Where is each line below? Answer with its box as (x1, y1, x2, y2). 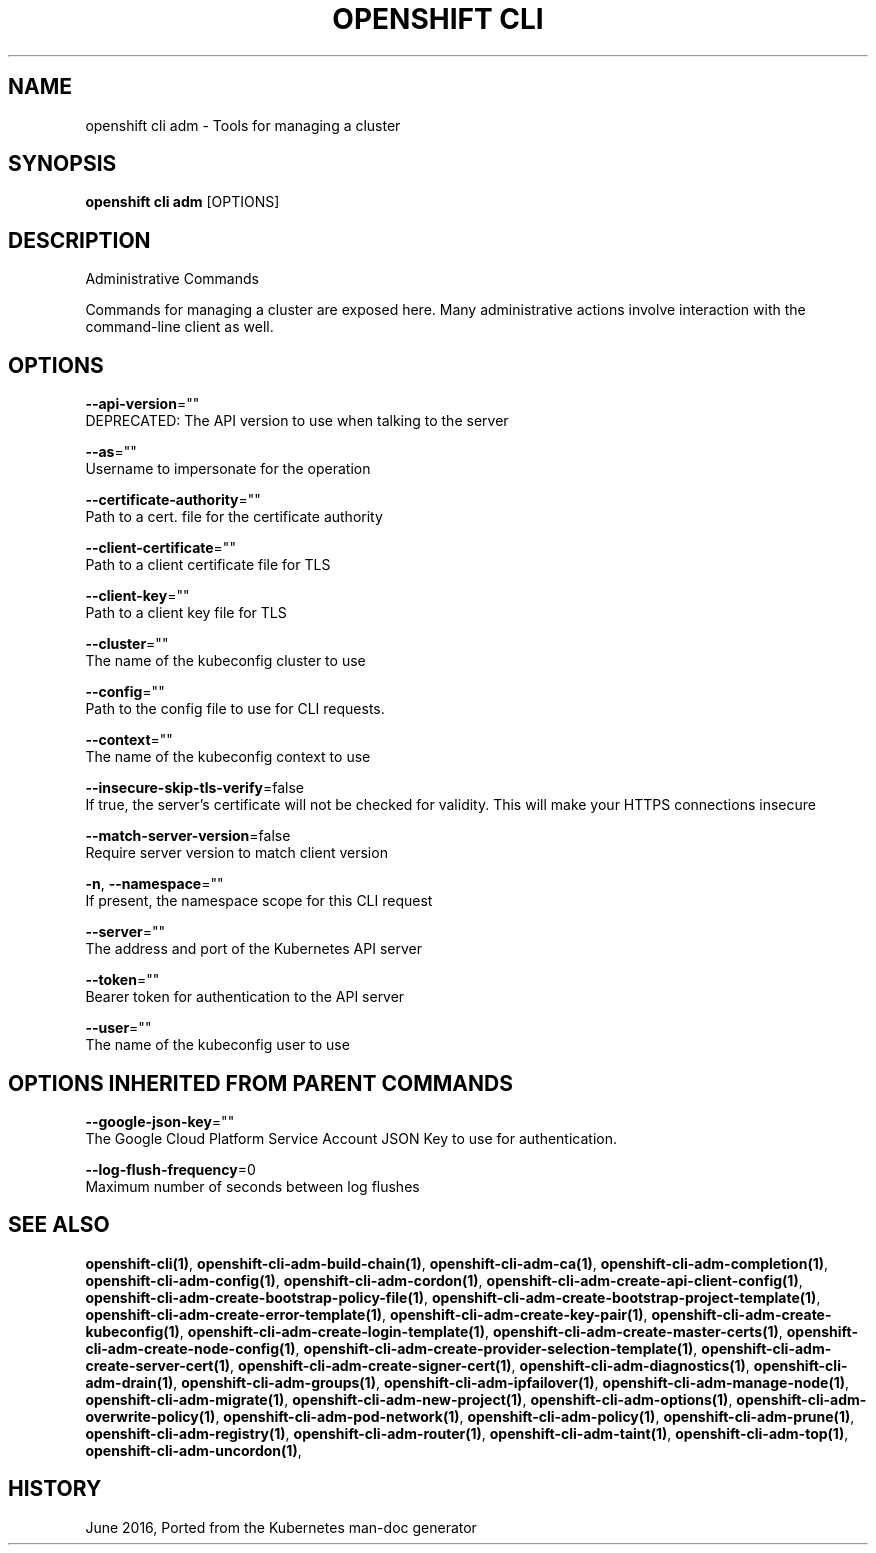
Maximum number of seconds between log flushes (85, 1177, 420, 1195)
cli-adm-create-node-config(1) (85, 1339, 296, 1357)
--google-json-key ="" (85, 1112, 235, 1130)
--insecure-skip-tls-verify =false (85, 779, 304, 797)
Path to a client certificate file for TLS (85, 556, 331, 574)
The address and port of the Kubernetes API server (85, 940, 422, 958)
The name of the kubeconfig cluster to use (85, 652, 366, 670)
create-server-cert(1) (85, 1356, 231, 1374)
